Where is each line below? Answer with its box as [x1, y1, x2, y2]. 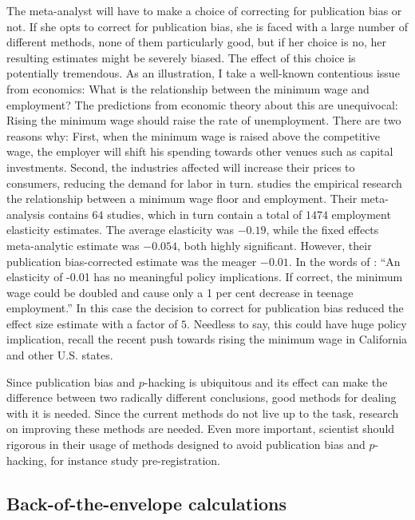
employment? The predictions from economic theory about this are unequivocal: [6, 96, 398, 113]
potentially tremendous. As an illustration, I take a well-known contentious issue [6, 65, 400, 81]
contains [48, 205, 89, 222]
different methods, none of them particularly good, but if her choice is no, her [6, 34, 386, 50]
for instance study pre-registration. [50, 451, 220, 468]
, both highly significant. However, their [177, 236, 372, 253]
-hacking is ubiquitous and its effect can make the [144, 373, 388, 390]
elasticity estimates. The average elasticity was [6, 221, 235, 238]
